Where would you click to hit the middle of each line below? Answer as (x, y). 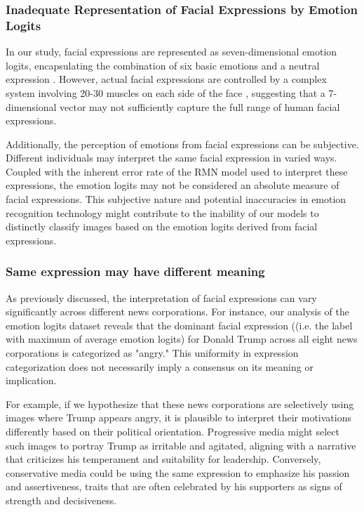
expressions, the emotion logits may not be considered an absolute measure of (173, 185)
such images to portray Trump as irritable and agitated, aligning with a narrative (181, 445)
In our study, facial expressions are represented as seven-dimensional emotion (171, 52)
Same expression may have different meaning (135, 271)
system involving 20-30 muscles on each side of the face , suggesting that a (166, 92)
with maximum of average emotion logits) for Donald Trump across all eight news (182, 339)
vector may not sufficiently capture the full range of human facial (200, 106)
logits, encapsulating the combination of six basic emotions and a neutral (163, 65)
